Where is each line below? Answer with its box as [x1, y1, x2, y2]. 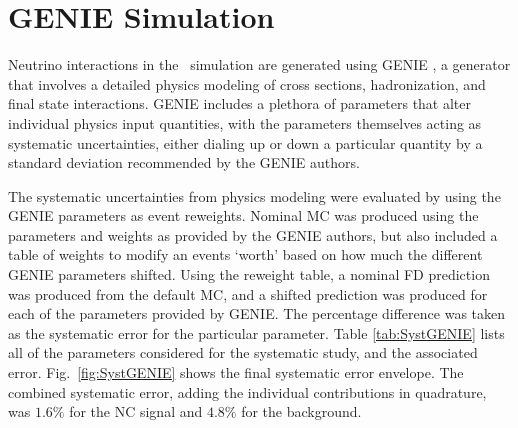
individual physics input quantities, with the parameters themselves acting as [8, 112, 482, 133]
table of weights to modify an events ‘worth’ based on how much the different [8, 244, 483, 265]
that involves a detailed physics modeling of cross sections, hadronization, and [8, 73, 486, 94]
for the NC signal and [69, 401, 203, 422]
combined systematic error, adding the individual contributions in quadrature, [8, 381, 487, 402]
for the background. [241, 401, 362, 422]
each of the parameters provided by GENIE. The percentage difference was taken [8, 303, 506, 324]
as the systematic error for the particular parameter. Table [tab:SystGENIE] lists [8, 322, 505, 343]
